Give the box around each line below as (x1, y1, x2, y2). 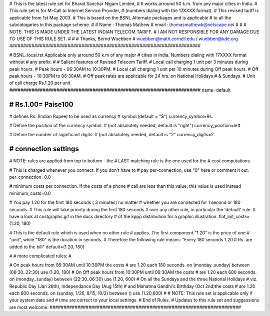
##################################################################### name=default (9, 87, 231, 93)
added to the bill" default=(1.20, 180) (9, 243, 85, 250)
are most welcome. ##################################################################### (9, 304, 241, 310)
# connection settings (9, 145, 79, 153)
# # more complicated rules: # (9, 253, 71, 259)
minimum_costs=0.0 (9, 190, 51, 196)
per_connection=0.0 (9, 174, 51, 180)
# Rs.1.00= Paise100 (9, 100, 73, 109)
